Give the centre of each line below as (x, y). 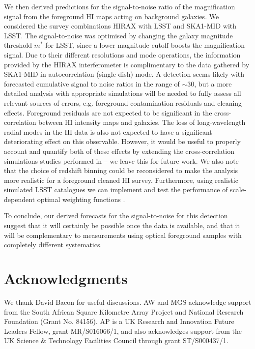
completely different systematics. (53, 245)
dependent (20, 199)
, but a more (213, 83)
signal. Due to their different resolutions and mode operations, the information (122, 54)
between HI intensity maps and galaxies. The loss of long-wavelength (142, 122)
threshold (18, 45)
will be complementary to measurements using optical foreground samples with (123, 235)
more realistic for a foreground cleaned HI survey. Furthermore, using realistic (121, 180)
